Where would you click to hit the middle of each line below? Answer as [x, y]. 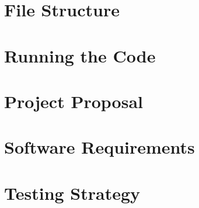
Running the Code [80, 55]
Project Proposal [74, 101]
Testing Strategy [72, 193]
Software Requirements [99, 147]
